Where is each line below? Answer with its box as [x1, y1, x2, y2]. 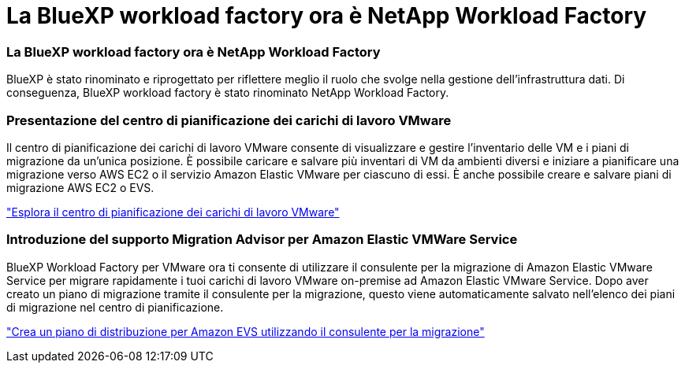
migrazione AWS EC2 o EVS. [6, 180, 154, 194]
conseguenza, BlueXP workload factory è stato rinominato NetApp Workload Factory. [6, 86, 449, 100]
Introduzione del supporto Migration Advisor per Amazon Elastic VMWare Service [6, 231, 518, 248]
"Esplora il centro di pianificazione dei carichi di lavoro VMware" [6, 205, 340, 219]
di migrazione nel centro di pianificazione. [6, 300, 224, 314]
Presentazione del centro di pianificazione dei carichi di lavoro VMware [6, 112, 452, 128]
